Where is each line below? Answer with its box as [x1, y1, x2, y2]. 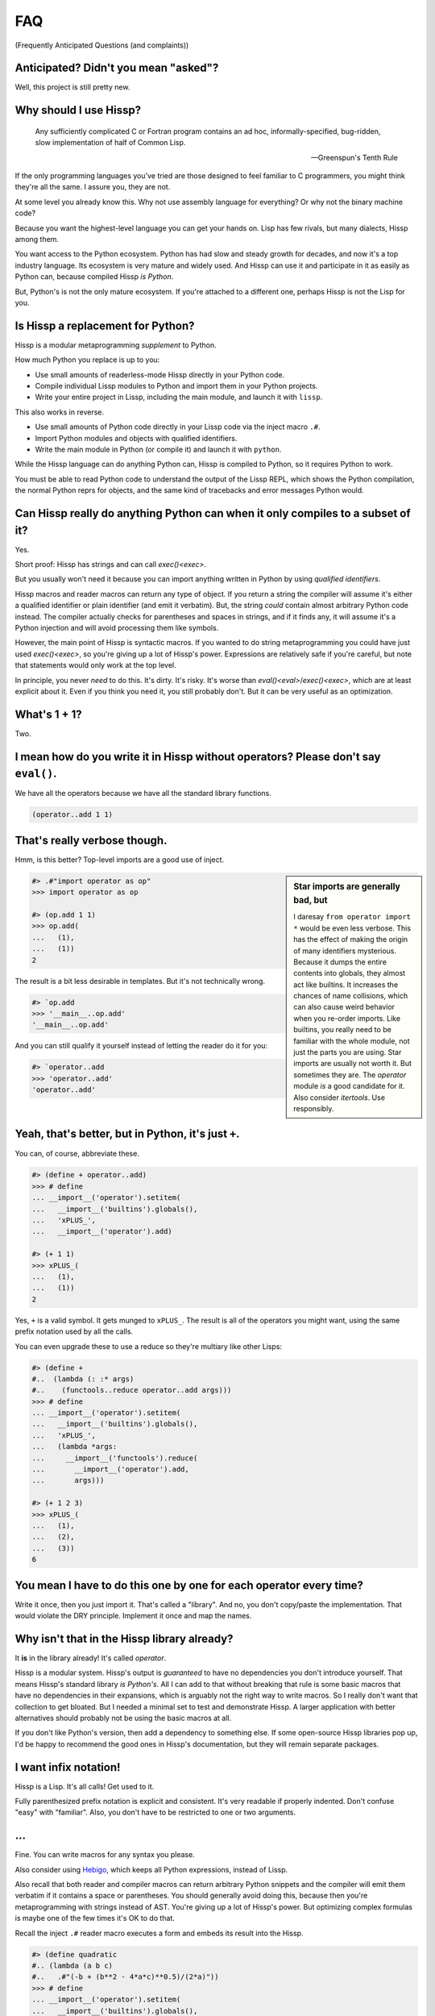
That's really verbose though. [14, 833, 168, 847]
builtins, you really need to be [293, 1025, 392, 1035]
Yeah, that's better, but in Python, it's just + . [14, 1127, 240, 1141]
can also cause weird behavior [293, 1002, 395, 1012]
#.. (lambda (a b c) [31, 1961, 113, 1970]
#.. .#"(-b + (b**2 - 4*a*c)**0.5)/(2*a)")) [31, 1972, 219, 1981]
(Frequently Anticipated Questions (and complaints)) [14, 40, 189, 50]
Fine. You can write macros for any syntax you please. [14, 1850, 195, 1860]
